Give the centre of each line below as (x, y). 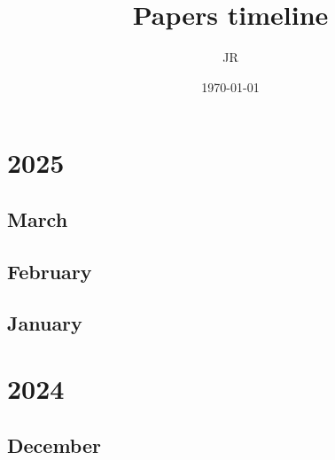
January (45, 323)
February (50, 271)
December (54, 444)
